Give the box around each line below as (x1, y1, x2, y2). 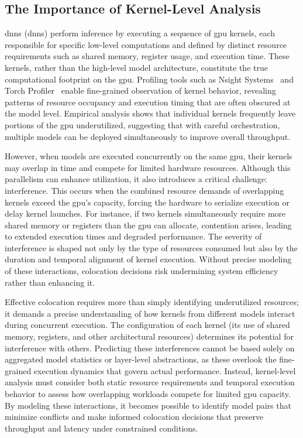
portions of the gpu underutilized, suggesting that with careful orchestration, (5, 118, 280, 131)
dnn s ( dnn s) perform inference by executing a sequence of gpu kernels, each (5, 27, 276, 39)
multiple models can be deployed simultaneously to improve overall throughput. (5, 130, 291, 142)
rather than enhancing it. (5, 276, 95, 288)
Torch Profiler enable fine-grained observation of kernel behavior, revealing (5, 84, 276, 97)
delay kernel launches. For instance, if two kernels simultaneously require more (5, 207, 286, 220)
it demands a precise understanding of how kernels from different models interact (5, 307, 295, 319)
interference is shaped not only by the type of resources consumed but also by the (5, 241, 298, 254)
